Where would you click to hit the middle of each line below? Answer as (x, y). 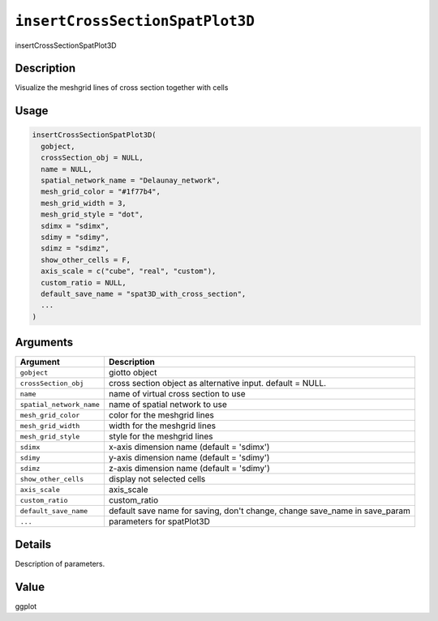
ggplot (26, 606)
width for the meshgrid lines (162, 426)
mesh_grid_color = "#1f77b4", (101, 192)
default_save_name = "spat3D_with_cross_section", (144, 293)
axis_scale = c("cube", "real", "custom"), (129, 271)
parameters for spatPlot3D (159, 521)
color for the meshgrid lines (161, 415)
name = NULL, (67, 169)
